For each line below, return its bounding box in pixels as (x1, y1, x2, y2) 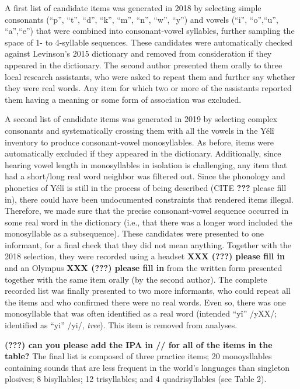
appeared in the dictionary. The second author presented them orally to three (5, 58, 282, 71)
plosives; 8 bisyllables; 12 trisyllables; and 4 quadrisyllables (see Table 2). (5, 373, 267, 385)
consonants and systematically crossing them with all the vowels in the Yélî (5, 124, 274, 136)
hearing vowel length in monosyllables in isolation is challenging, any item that (5, 158, 287, 171)
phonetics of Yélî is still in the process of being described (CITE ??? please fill (5, 181, 287, 193)
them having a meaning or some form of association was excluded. (5, 93, 242, 105)
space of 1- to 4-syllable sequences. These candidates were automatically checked (5, 36, 293, 48)
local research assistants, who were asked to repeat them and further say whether (5, 70, 295, 82)
